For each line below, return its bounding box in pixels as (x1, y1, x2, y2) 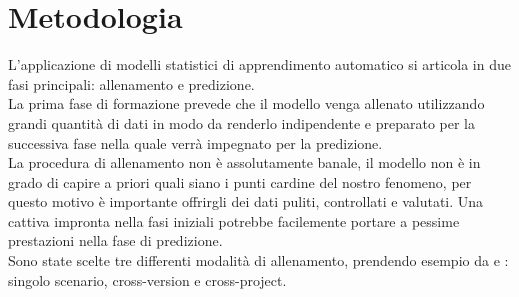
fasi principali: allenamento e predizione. (8, 73, 255, 94)
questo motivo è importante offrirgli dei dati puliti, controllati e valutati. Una (8, 191, 484, 212)
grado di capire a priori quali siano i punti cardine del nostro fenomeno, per (8, 171, 472, 192)
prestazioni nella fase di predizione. (8, 230, 223, 251)
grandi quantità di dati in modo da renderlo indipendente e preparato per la (8, 112, 475, 133)
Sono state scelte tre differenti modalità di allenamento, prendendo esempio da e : (8, 250, 509, 271)
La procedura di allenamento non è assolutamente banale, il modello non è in (8, 152, 481, 173)
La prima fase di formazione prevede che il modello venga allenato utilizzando (8, 93, 485, 114)
